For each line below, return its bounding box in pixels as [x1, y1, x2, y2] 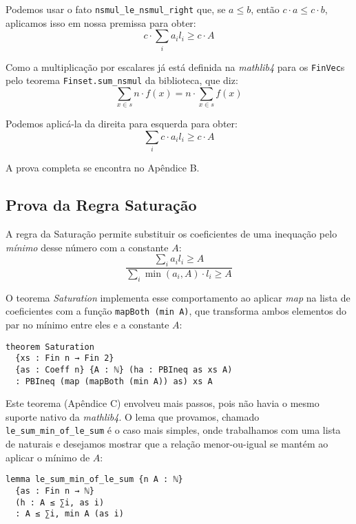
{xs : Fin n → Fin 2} [15, 353, 114, 364]
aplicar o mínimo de [6, 450, 90, 464]
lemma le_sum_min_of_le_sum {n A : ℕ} [6, 474, 183, 485]
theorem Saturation [6, 342, 94, 352]
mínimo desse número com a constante [6, 240, 169, 254]
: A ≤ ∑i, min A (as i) [15, 509, 124, 519]
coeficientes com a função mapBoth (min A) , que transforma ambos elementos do [6, 304, 347, 318]
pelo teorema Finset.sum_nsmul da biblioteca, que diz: [6, 73, 238, 87]
